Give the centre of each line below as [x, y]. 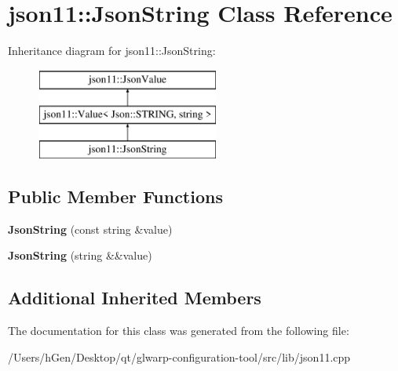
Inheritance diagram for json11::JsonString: [112, 51]
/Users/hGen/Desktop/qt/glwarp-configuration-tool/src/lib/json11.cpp [179, 356]
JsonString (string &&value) [80, 255]
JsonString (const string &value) [90, 229]
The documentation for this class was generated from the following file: [179, 331]
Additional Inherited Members [135, 298]
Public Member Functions [115, 196]
